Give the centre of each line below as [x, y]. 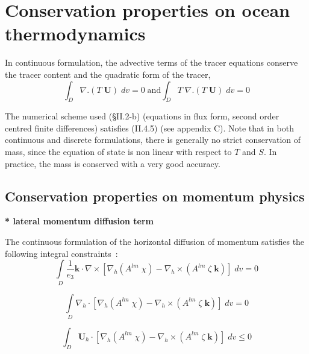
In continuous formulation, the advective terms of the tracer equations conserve [151, 62]
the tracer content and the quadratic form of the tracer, [108, 74]
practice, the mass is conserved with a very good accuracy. [113, 163]
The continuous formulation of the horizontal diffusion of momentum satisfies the [155, 242]
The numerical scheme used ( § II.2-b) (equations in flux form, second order [142, 116]
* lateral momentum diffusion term [79, 221]
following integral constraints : [61, 253]
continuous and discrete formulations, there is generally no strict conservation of [153, 140]
